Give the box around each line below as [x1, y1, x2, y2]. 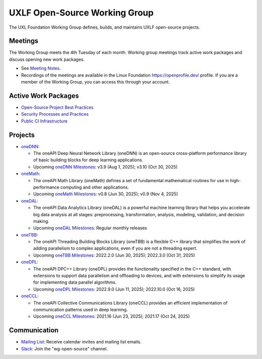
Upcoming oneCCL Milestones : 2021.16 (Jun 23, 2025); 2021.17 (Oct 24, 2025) [33, 313, 190, 319]
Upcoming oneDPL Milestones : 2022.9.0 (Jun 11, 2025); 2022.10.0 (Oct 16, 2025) [33, 286, 195, 292]
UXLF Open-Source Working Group [9, 7, 154, 18]
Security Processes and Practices [21, 111, 89, 117]
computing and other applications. [60, 184, 129, 190]
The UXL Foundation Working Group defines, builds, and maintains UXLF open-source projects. [9, 24, 200, 30]
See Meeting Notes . [21, 66, 61, 71]
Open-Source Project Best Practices [21, 104, 94, 110]
